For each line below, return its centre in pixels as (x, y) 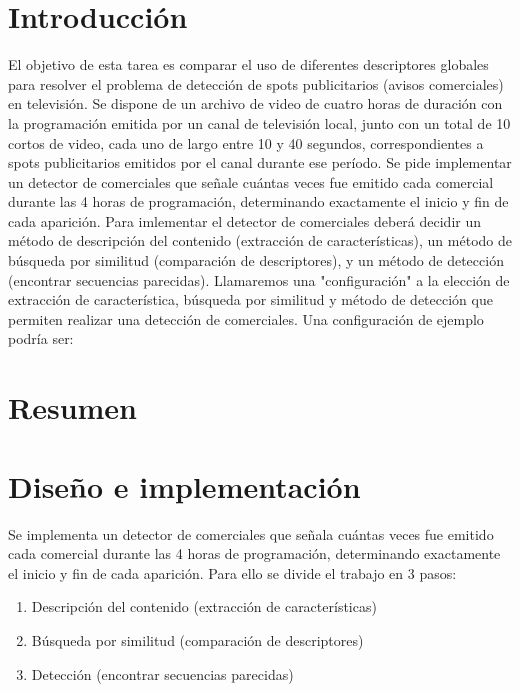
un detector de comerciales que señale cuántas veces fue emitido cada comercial (251, 181)
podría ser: (41, 338)
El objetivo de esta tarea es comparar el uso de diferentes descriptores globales (248, 64)
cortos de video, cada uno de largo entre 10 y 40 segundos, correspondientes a (246, 142)
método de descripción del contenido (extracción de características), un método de (260, 240)
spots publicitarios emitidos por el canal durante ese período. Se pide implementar (260, 162)
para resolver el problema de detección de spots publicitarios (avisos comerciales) (256, 83)
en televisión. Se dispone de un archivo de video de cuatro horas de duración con (255, 103)
